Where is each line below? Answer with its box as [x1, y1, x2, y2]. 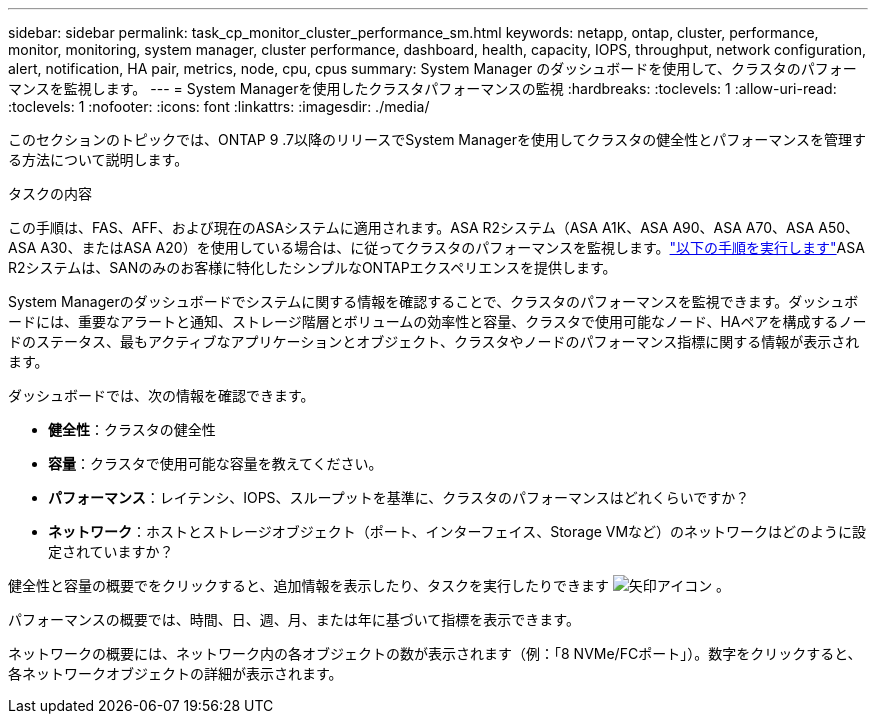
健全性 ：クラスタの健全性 [48, 421, 216, 438]
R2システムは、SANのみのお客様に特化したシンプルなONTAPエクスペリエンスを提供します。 [8, 259, 617, 276]
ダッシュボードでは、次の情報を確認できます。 [8, 387, 315, 404]
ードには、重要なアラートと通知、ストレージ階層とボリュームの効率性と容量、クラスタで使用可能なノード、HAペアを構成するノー [8, 313, 867, 330]
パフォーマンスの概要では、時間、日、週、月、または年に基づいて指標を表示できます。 [8, 611, 580, 628]
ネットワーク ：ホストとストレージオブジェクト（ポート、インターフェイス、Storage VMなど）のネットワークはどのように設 [48, 523, 867, 540]
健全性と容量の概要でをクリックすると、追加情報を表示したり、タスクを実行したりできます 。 [8, 577, 731, 594]
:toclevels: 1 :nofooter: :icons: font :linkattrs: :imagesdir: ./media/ [8, 98, 430, 115]
